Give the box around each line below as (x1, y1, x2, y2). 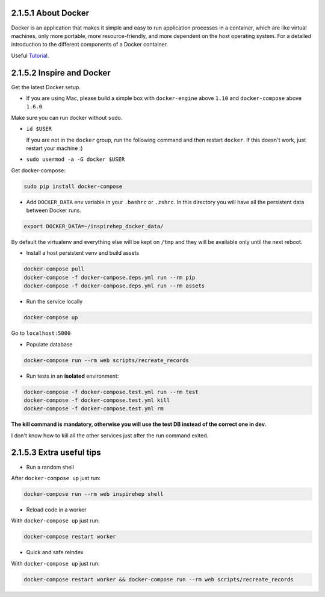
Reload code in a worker (26, 506, 87, 513)
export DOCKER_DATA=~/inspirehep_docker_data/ (23, 223, 164, 230)
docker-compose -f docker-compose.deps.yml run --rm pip (23, 274, 196, 281)
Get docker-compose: (11, 166, 66, 174)
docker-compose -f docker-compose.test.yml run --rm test (23, 389, 199, 395)
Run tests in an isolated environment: (26, 372, 119, 380)
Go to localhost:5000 (11, 330, 71, 337)
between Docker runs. (26, 207, 81, 214)
